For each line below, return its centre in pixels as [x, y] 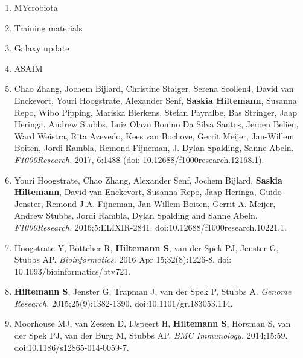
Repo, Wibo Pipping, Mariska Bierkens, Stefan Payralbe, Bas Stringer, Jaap [156, 112]
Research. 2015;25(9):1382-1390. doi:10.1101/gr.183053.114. [123, 303]
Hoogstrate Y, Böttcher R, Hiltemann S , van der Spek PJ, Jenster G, [146, 247]
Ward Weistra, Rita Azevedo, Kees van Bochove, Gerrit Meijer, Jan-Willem [154, 136]
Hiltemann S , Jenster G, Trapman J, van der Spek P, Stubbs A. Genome [153, 291]
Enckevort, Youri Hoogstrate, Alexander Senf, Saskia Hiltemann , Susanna [155, 100]
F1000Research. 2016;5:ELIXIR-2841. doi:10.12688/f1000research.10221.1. [150, 227]
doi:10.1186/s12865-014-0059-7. [72, 347]
